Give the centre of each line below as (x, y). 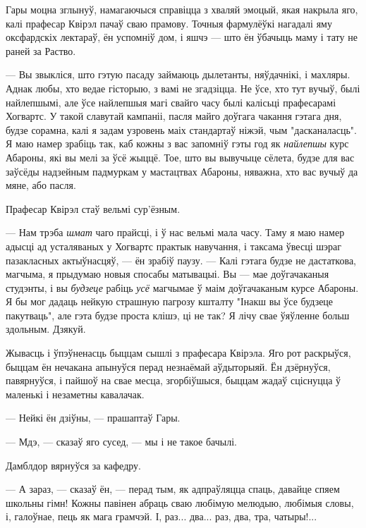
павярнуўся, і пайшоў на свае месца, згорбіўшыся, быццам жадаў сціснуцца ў (173, 380)
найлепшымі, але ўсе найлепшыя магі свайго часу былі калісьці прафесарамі (171, 102)
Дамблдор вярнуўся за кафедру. (73, 465)
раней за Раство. (41, 50)
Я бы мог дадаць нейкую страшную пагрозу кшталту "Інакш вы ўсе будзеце (170, 301)
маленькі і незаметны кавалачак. (75, 394)
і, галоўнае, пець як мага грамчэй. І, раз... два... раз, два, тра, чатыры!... (161, 516)
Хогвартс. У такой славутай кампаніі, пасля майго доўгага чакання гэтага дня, (174, 116)
